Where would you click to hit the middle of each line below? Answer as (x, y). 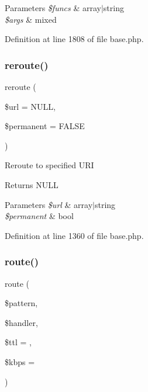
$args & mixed (31, 19)
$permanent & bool (39, 216)
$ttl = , (18, 342)
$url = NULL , (30, 106)
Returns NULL (32, 184)
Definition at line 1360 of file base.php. (74, 235)
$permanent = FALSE (45, 126)
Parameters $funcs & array (53, 8)
